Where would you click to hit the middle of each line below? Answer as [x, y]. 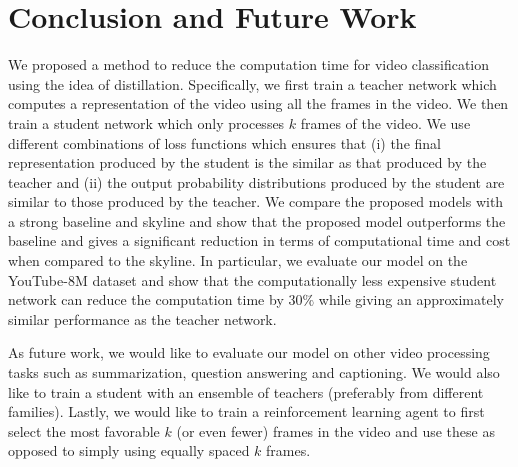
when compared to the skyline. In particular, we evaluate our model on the [238, 260]
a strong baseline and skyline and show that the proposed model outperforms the [257, 220]
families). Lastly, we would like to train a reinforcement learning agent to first [246, 411]
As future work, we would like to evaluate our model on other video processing [249, 352]
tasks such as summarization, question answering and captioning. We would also [254, 372]
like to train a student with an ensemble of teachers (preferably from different [246, 391]
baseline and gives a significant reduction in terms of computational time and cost [259, 240]
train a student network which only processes [146, 122]
